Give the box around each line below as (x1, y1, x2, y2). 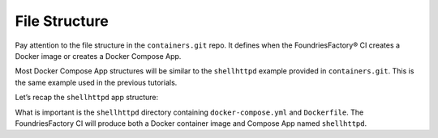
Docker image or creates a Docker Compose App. (15, 51, 182, 61)
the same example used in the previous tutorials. (15, 77, 178, 87)
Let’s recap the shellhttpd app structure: (15, 93, 159, 102)
